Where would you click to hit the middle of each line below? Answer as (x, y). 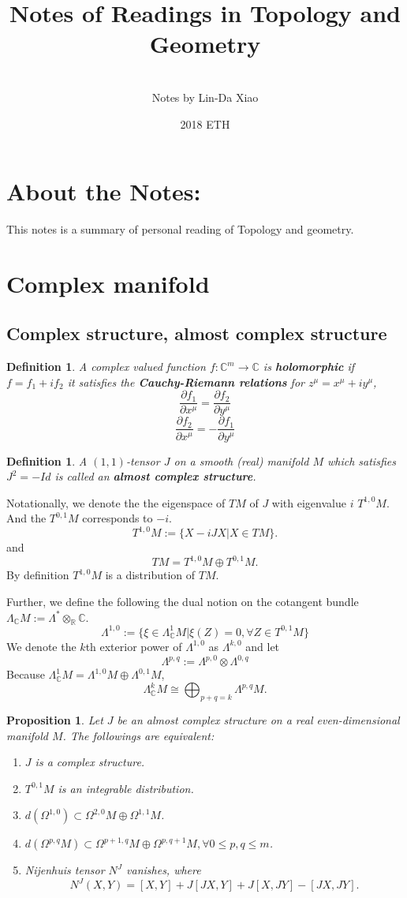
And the (26, 518)
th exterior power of (134, 646)
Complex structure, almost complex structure (197, 333)
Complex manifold (108, 283)
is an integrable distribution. (126, 788)
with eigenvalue (309, 502)
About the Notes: (104, 191)
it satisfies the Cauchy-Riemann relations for (186, 382)
